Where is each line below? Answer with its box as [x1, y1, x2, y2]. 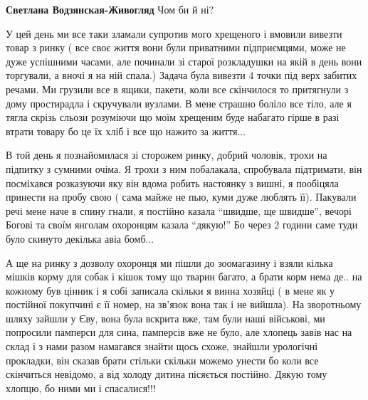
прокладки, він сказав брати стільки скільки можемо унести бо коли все [6, 352, 319, 367]
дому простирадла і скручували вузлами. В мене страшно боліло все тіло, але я [6, 95, 352, 110]
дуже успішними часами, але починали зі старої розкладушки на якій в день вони [6, 53, 362, 68]
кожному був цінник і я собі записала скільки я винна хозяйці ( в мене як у [6, 283, 335, 298]
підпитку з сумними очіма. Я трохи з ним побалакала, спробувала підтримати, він [6, 161, 362, 176]
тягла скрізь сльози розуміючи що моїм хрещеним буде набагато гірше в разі [6, 110, 340, 125]
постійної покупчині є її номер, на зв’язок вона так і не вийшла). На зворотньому [6, 297, 362, 312]
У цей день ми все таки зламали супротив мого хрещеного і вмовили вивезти [6, 26, 342, 41]
